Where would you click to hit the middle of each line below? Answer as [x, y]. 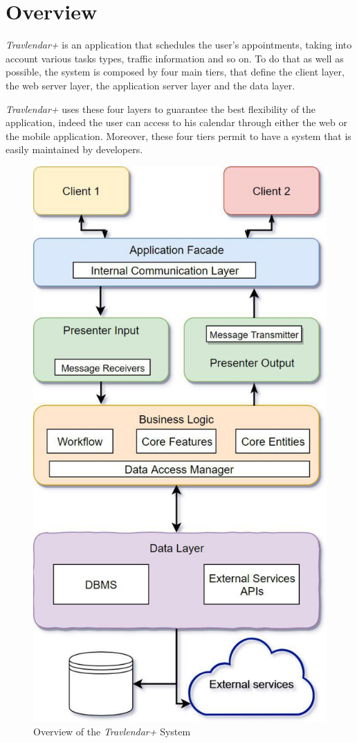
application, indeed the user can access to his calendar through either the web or [176, 122]
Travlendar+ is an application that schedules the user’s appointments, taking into [179, 45]
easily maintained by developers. [74, 149]
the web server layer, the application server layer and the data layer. [150, 85]
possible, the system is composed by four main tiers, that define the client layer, [175, 72]
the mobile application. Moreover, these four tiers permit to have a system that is [178, 136]
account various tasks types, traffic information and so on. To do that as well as [175, 58]
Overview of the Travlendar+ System [112, 731]
